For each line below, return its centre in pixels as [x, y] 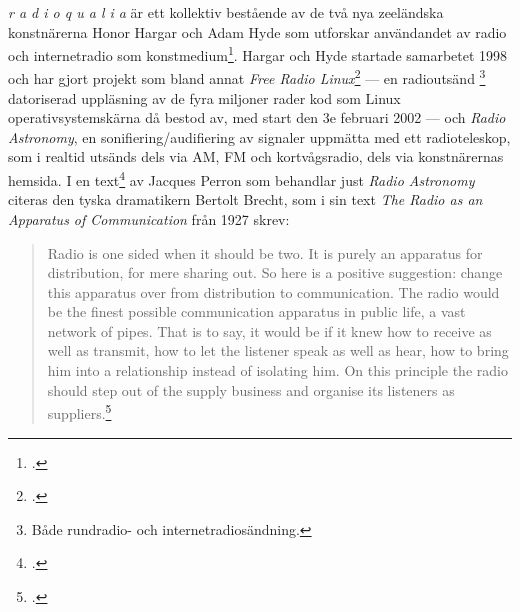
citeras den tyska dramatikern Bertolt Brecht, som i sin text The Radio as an [245, 199]
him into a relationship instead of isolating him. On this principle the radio [277, 370]
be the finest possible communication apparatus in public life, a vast [256, 311]
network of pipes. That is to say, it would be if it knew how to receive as [269, 330]
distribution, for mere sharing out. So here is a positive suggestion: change [275, 272]
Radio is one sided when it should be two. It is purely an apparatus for [265, 252]
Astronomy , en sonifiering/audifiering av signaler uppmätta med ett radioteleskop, [259, 136]
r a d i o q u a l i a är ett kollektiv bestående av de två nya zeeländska [226, 12]
